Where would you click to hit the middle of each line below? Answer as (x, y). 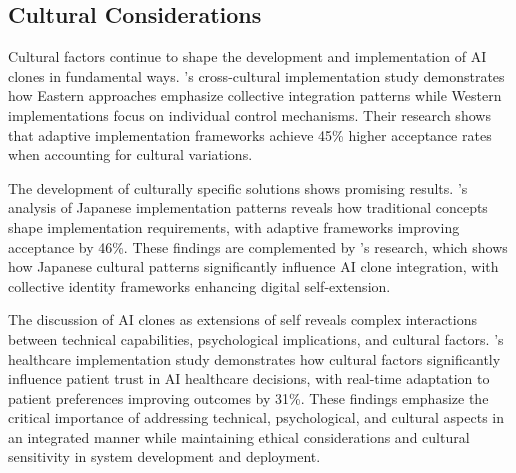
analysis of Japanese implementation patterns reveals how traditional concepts (248, 207)
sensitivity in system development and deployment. (164, 456)
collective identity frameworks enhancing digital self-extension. (199, 285)
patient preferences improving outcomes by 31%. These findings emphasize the (248, 397)
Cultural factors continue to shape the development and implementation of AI (247, 56)
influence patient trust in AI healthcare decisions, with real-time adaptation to (249, 378)
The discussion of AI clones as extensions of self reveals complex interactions (242, 319)
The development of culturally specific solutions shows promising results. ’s (238, 187)
